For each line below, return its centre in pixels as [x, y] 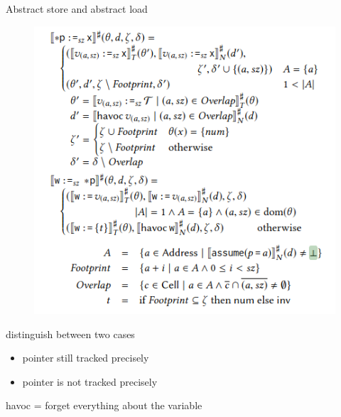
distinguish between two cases [70, 334]
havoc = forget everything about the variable [104, 405]
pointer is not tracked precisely [90, 381]
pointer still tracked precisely [86, 358]
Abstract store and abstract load [77, 9]
